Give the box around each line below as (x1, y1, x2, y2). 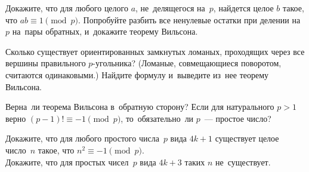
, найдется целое (213, 2, 274, 14)
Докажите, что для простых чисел (5, 155, 129, 168)
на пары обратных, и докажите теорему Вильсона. (12, 25, 198, 38)
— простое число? (204, 112, 271, 124)
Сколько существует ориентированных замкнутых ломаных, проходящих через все (5, 45, 305, 57)
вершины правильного (5, 57, 86, 69)
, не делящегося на (135, 2, 205, 14)
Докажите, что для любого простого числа (5, 132, 159, 145)
